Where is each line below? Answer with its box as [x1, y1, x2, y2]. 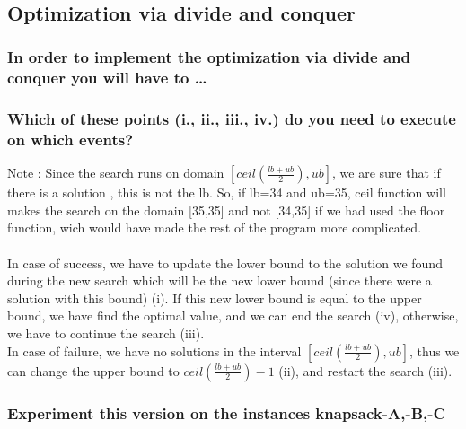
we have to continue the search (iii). [7, 324, 205, 343]
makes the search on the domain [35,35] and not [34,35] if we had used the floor [7, 200, 445, 219]
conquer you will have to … [7, 66, 207, 89]
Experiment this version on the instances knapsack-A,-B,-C [7, 401, 446, 424]
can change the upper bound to [7, 361, 180, 380]
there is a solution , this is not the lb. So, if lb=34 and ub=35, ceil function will [7, 183, 446, 202]
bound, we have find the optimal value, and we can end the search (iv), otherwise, [7, 306, 459, 325]
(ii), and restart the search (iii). [278, 361, 453, 380]
